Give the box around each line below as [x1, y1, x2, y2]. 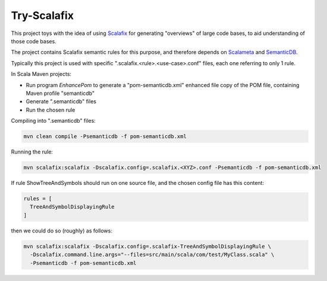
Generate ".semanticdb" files [26, 98, 96, 105]
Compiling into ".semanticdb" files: [11, 117, 96, 124]
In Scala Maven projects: [11, 71, 71, 78]
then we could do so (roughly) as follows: [11, 227, 112, 234]
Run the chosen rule [26, 106, 76, 113]
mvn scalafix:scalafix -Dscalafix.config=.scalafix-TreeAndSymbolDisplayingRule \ [23, 243, 272, 250]
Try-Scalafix [11, 9, 74, 22]
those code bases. [11, 37, 56, 44]
